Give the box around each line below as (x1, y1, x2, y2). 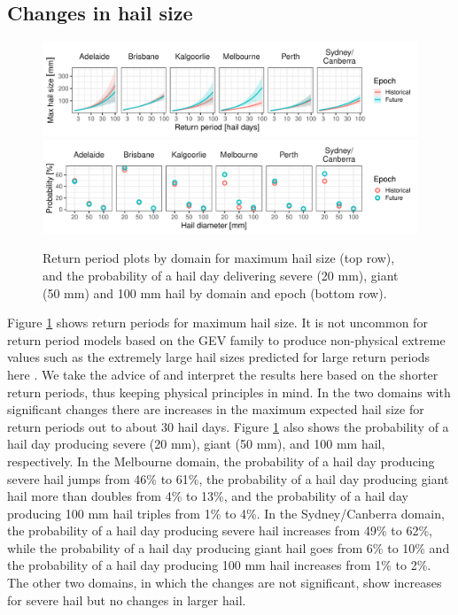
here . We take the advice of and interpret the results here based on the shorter (7, 365, 439, 383)
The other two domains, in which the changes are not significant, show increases (7, 573, 442, 592)
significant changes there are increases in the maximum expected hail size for (7, 400, 424, 419)
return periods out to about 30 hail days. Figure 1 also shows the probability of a (7, 417, 449, 435)
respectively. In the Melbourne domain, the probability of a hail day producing (7, 451, 435, 470)
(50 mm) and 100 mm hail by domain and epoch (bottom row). (43, 283, 387, 302)
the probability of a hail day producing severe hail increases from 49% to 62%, (7, 521, 432, 540)
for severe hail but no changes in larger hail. (7, 590, 246, 609)
